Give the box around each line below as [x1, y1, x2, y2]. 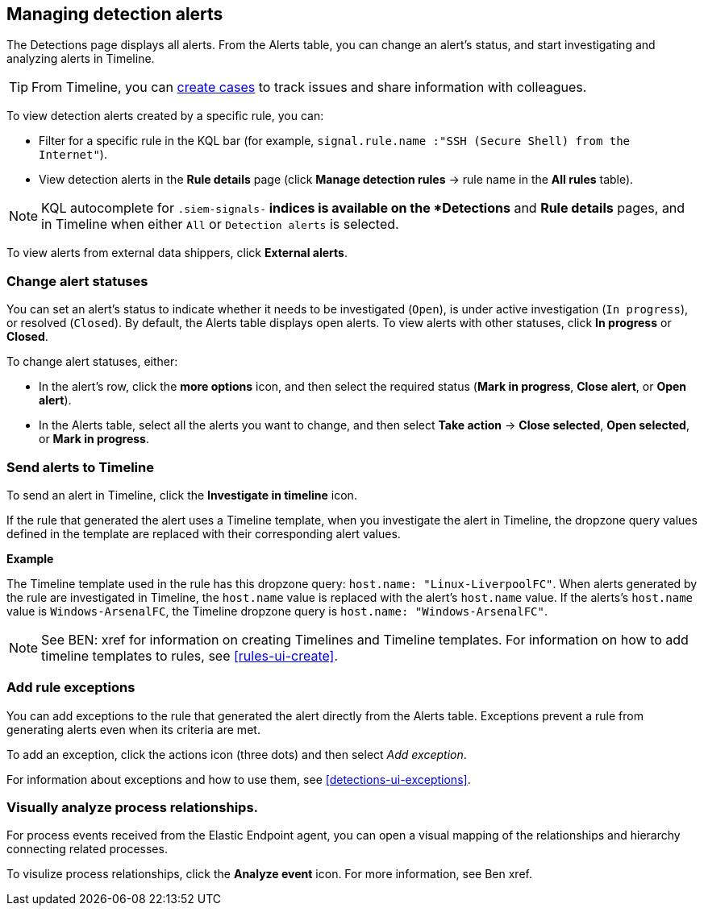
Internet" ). [39, 147, 107, 162]
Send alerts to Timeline [6, 458, 154, 475]
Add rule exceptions [6, 679, 135, 696]
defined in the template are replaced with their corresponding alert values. [6, 526, 401, 541]
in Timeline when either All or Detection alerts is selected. [41, 216, 399, 233]
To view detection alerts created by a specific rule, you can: [6, 109, 324, 123]
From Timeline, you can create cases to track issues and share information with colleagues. [31, 79, 587, 96]
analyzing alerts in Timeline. [6, 52, 155, 66]
